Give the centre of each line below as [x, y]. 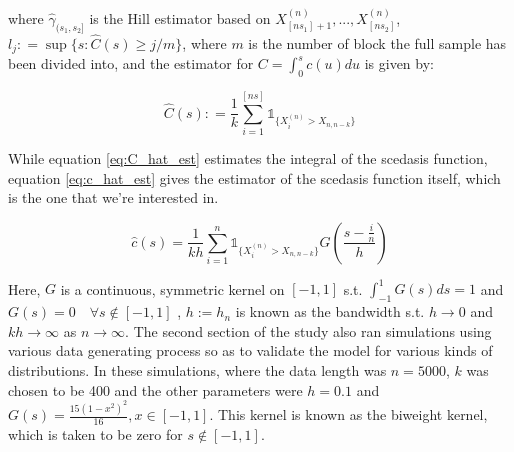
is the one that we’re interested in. [113, 197]
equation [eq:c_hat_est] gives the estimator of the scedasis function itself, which [254, 177]
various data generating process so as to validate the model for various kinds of [250, 350]
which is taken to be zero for [95, 433]
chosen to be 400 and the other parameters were [155, 389]
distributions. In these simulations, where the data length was [197, 370]
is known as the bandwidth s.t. [330, 311]
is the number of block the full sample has [377, 42]
